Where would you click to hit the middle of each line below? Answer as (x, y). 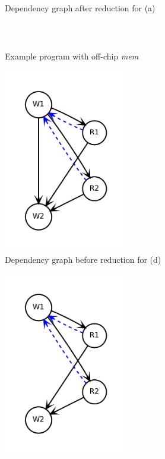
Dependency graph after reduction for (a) (80, 8)
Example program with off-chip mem (72, 56)
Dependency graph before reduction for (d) (83, 259)
